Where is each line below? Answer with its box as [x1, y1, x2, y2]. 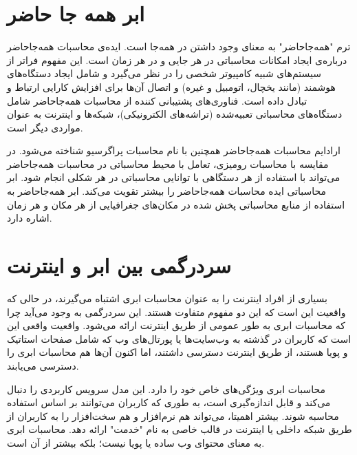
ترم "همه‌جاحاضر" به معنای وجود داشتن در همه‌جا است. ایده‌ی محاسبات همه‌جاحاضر [7, 39, 351, 54]
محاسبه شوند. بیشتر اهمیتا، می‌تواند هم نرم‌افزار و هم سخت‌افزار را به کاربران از [7, 408, 339, 423]
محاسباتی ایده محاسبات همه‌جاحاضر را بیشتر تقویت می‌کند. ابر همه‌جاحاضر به [7, 184, 327, 198]
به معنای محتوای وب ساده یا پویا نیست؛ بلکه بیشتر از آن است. [7, 435, 265, 449]
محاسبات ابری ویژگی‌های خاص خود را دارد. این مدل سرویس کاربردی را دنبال [7, 381, 325, 396]
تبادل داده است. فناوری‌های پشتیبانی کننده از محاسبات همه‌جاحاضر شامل [7, 93, 307, 107]
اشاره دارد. [7, 211, 52, 225]
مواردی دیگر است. [7, 120, 83, 134]
